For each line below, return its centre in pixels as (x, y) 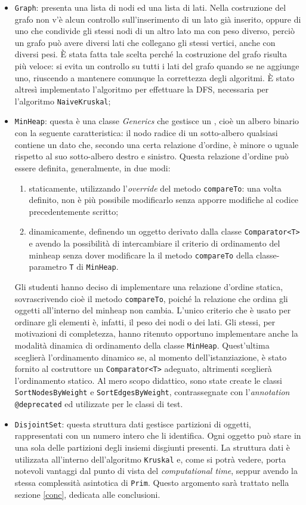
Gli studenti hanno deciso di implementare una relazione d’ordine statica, (149, 286)
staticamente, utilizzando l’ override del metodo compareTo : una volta (155, 188)
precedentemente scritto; (74, 211)
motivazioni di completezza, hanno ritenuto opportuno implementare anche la (156, 333)
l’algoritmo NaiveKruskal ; (63, 101)
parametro (48, 267)
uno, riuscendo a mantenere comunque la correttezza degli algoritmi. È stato (154, 77)
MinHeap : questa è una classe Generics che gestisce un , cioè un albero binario (157, 121)
